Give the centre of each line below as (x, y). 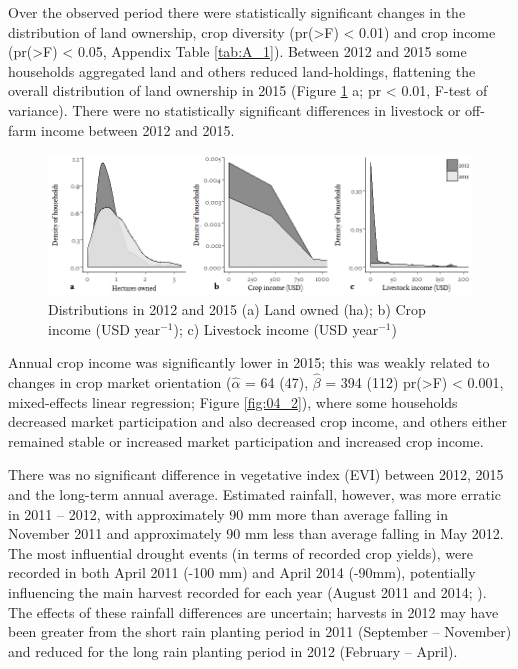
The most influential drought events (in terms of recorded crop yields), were (240, 552)
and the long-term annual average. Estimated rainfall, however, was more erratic (254, 494)
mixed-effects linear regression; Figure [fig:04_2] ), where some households (233, 401)
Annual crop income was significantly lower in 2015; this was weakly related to (249, 362)
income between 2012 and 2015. (138, 129)
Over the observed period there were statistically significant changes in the (237, 12)
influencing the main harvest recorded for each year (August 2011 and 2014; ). (247, 592)
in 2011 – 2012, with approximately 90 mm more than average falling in (228, 513)
